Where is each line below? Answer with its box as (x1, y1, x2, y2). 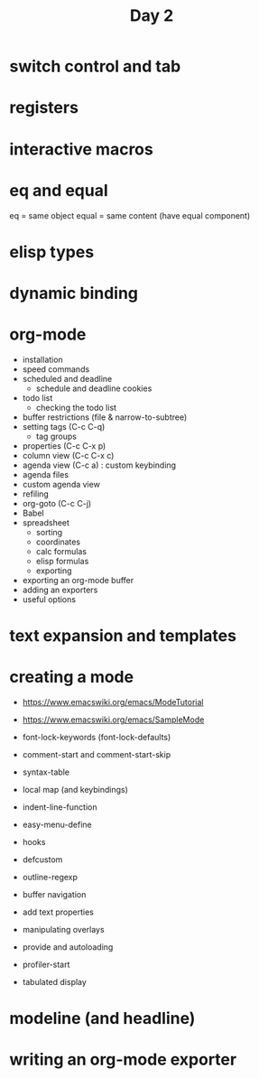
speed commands (22, 363, 90, 375)
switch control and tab (9, 56, 181, 77)
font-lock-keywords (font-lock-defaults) (22, 731, 171, 742)
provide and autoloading (22, 941, 114, 953)
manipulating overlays (22, 924, 106, 934)
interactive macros (9, 139, 153, 159)
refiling (22, 488, 50, 499)
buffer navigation (22, 888, 87, 899)
